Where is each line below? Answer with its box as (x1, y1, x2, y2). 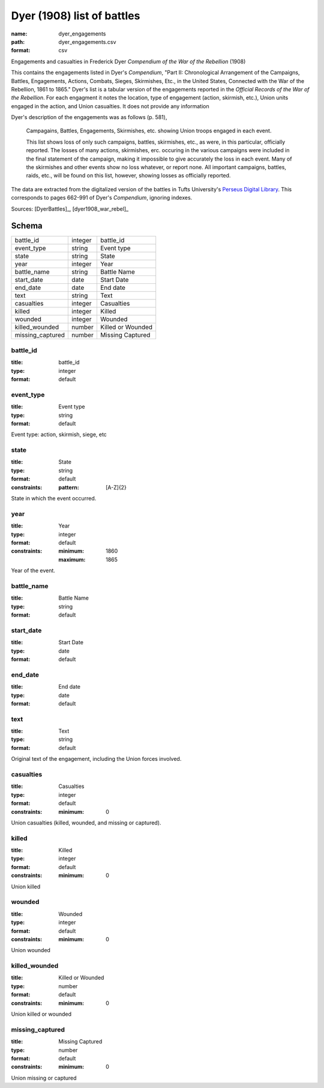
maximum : (58, 556, 86, 563)
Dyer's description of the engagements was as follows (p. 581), (11, 114, 167, 121)
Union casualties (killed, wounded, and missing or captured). (11, 819, 161, 826)
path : (11, 38, 25, 45)
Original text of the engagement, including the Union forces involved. (11, 755, 182, 763)
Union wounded (11, 947, 51, 954)
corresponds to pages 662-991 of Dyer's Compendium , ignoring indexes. (11, 194, 193, 201)
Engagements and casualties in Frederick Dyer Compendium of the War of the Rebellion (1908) (11, 58, 246, 65)
